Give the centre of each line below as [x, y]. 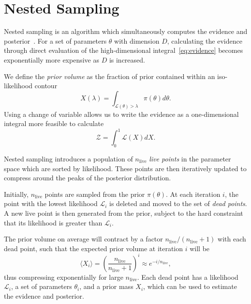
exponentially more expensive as [52, 59]
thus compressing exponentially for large [64, 277]
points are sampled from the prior [95, 194]
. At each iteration [193, 194]
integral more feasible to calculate [54, 123]
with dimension [137, 40]
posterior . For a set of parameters [55, 40]
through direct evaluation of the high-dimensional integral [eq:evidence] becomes [124, 50]
